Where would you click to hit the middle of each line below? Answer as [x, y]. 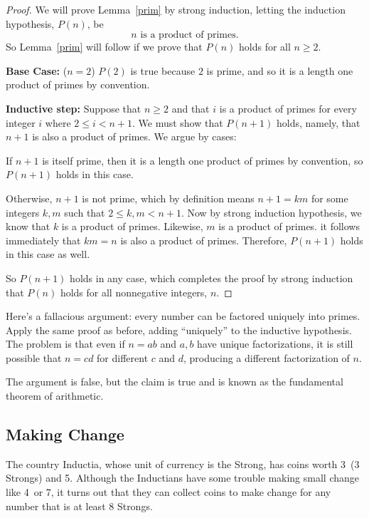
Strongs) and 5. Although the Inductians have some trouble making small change [183, 478]
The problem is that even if [65, 344]
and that [191, 108]
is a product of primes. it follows [289, 226]
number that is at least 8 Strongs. [79, 506]
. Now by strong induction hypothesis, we [271, 212]
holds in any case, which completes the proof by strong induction [212, 278]
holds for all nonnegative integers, [134, 292]
